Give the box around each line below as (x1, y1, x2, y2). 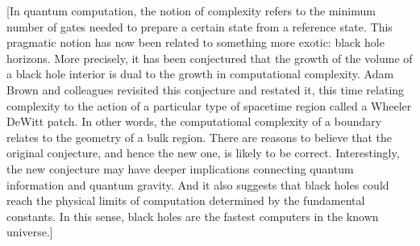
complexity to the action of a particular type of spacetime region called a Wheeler (6, 97, 412, 114)
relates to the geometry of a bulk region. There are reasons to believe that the (6, 128, 392, 145)
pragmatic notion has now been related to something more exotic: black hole (6, 34, 385, 51)
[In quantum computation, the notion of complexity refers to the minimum (6, 2, 376, 19)
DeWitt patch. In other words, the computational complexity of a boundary (6, 113, 382, 130)
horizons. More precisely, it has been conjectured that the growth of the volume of (6, 49, 413, 66)
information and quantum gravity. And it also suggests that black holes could (6, 176, 389, 193)
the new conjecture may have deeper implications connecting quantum (6, 160, 354, 177)
